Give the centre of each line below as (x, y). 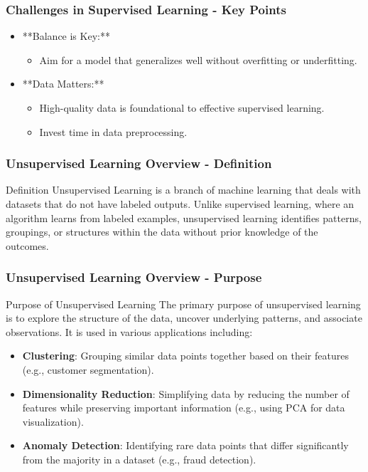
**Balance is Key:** (66, 36)
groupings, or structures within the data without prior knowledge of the (162, 232)
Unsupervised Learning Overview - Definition (139, 163)
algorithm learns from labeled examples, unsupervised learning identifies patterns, (184, 217)
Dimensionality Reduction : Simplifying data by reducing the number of (186, 393)
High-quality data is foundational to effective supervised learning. (182, 107)
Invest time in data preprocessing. (113, 131)
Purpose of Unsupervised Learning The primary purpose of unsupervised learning (183, 304)
